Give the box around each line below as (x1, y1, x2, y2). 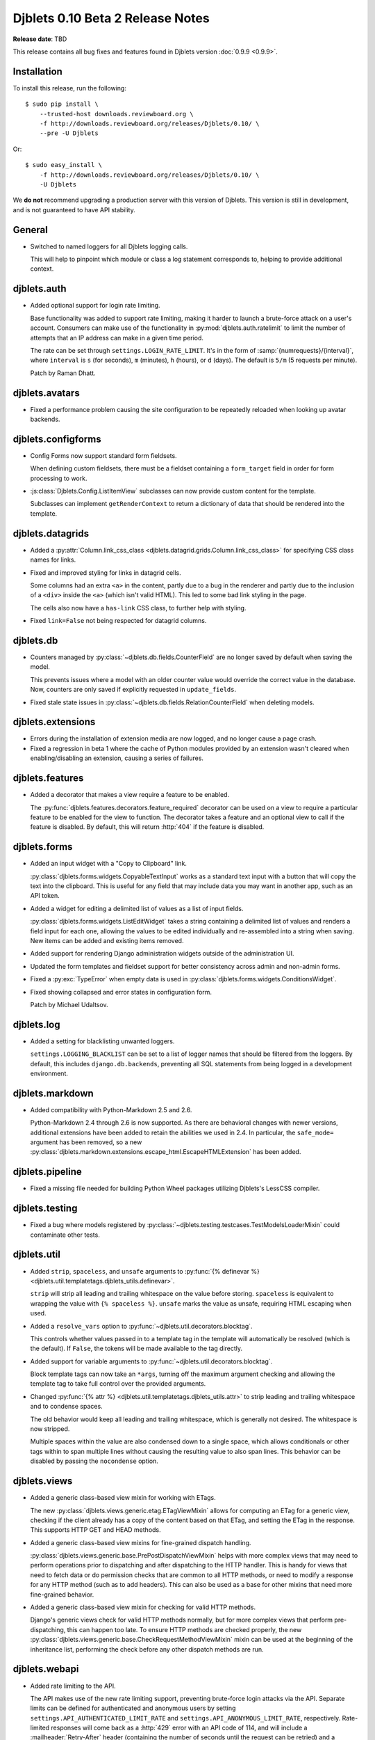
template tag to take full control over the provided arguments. (30, 1379, 206, 1388)
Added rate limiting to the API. (30, 1682, 116, 1690)
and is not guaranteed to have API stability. (12, 205, 135, 214)
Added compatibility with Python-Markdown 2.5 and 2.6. (30, 1105, 192, 1114)
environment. (30, 1069, 69, 1077)
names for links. (30, 555, 76, 564)
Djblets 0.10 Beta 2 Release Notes (12, 10, 210, 26)
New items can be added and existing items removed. (30, 936, 184, 944)
